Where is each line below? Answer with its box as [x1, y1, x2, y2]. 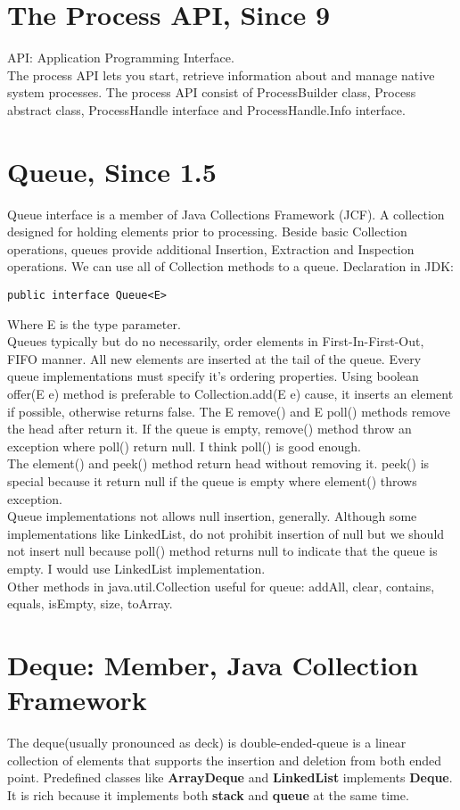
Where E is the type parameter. [7, 314, 181, 333]
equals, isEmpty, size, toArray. [7, 594, 173, 613]
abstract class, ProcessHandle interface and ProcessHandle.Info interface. [7, 100, 406, 119]
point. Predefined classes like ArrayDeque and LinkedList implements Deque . [7, 768, 453, 787]
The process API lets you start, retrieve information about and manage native [7, 65, 435, 84]
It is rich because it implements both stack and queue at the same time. [7, 785, 409, 804]
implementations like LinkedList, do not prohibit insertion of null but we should [7, 524, 445, 542]
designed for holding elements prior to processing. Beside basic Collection [7, 222, 407, 241]
